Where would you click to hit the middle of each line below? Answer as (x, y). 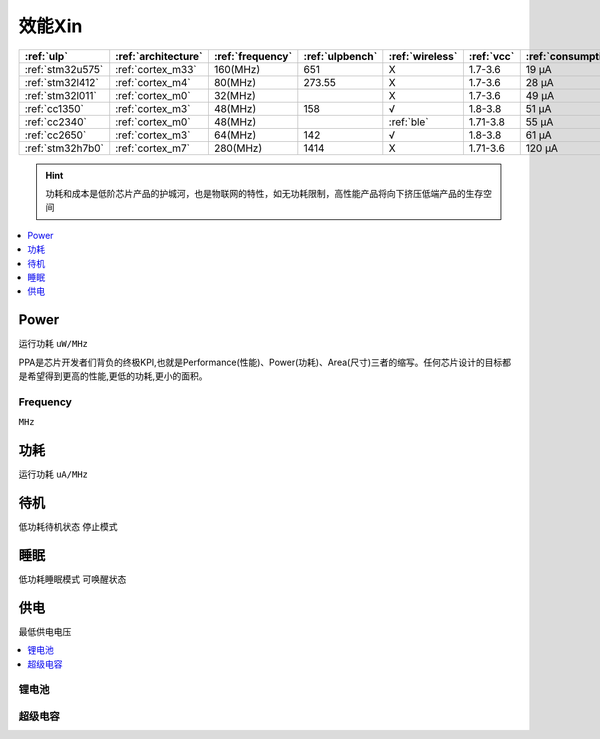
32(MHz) (235, 95)
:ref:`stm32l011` (60, 95)
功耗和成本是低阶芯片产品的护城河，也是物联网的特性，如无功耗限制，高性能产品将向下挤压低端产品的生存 (264, 193)
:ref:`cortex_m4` (153, 82)
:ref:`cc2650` (55, 135)
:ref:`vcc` (491, 56)
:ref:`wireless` (423, 56)
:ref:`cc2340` (55, 122)
